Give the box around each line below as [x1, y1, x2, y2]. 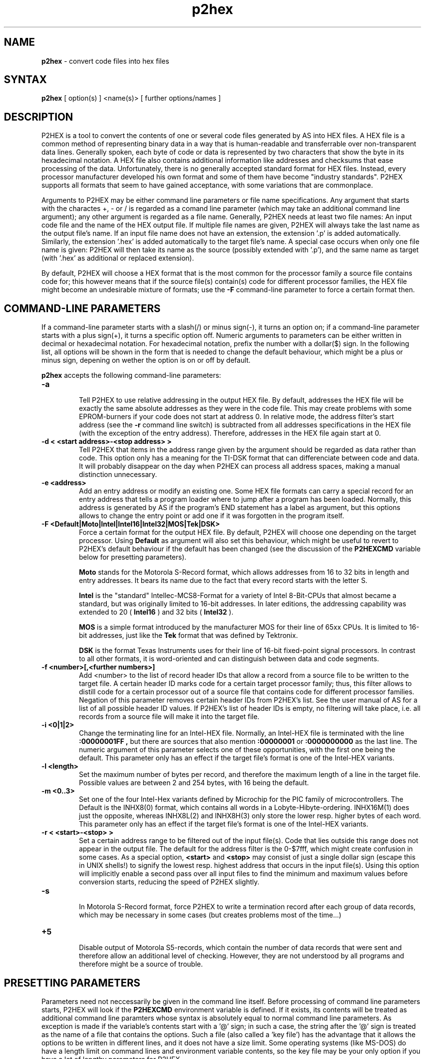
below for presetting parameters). [79, 553, 187, 562]
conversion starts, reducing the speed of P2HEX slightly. [79, 878, 260, 886]
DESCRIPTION [4, 110, 73, 123]
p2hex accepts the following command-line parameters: [41, 371, 221, 380]
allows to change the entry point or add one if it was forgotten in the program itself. [79, 512, 344, 520]
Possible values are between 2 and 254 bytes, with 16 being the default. [79, 778, 309, 787]
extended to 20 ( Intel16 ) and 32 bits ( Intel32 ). [79, 608, 233, 617]
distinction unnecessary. [79, 470, 157, 479]
